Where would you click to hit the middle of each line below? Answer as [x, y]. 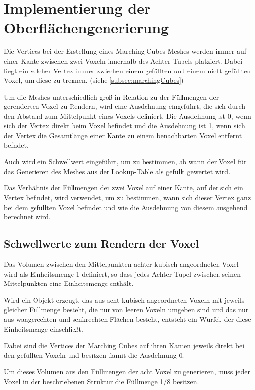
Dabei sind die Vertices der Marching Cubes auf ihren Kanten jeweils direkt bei [124, 345]
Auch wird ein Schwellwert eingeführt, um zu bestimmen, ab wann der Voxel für [125, 161]
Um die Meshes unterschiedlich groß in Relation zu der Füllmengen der [111, 96]
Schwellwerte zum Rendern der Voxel [102, 243]
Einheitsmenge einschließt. [44, 329]
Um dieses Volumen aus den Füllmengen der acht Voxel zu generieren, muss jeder [127, 372]
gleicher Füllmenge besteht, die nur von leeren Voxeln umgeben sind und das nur [126, 309]
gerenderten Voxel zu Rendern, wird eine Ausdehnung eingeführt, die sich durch [125, 106]
